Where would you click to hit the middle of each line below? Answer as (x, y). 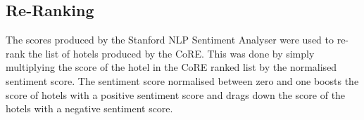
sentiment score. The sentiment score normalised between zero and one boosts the (182, 80)
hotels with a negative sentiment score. (89, 108)
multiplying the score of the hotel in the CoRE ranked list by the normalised (171, 67)
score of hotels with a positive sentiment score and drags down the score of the (176, 94)
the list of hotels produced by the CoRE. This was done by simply (171, 53)
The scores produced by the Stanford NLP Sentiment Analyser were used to (170, 40)
